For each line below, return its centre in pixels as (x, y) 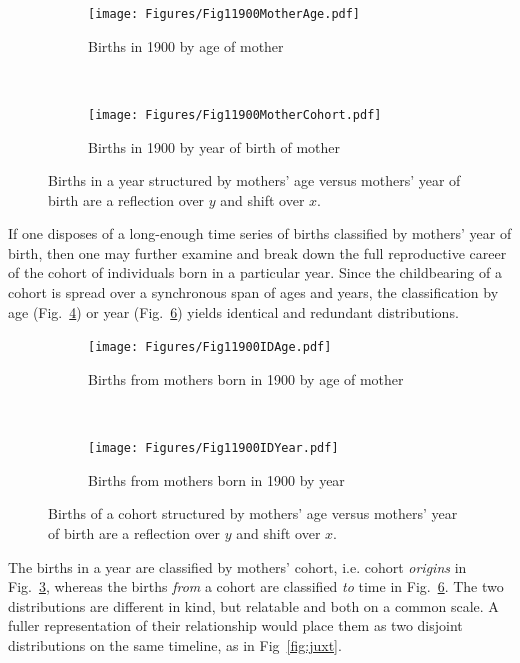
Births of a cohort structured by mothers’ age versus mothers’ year (253, 513)
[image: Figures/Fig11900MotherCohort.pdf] (235, 114)
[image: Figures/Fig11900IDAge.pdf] (210, 347)
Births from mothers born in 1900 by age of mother (246, 378)
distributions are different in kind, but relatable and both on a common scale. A (253, 605)
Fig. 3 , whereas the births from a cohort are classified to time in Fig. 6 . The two (256, 586)
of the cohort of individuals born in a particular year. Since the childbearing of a (255, 272)
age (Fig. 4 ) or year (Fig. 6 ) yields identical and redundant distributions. (233, 311)
